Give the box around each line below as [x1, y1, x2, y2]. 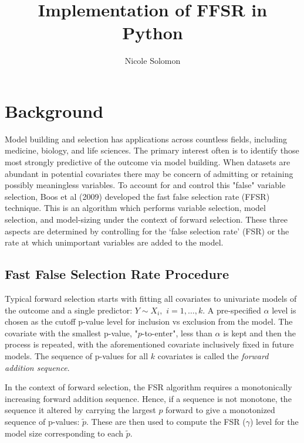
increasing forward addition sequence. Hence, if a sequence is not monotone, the [5, 392, 292, 404]
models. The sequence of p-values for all [5, 349, 148, 362]
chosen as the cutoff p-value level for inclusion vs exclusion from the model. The [5, 315, 293, 328]
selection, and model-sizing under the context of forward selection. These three [5, 213, 288, 225]
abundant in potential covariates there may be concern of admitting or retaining [5, 167, 293, 179]
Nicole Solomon [124, 54, 181, 67]
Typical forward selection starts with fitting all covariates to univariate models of [5, 292, 297, 304]
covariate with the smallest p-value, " [5, 326, 138, 339]
